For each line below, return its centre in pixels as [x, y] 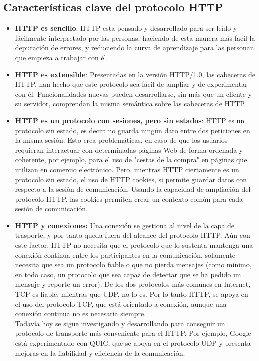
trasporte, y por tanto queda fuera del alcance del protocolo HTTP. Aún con [132, 235]
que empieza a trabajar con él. [62, 57]
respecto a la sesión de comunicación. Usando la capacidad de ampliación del [133, 189]
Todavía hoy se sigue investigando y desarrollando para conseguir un [120, 323]
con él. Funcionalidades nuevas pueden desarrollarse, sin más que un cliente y [133, 94]
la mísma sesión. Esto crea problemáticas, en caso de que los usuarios [121, 140]
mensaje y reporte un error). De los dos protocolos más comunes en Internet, [133, 284]
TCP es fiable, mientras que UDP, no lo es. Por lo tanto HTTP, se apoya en [131, 294]
